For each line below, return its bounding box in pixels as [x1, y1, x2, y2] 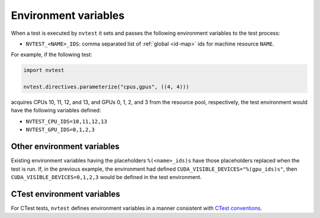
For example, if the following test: [11, 51, 92, 58]
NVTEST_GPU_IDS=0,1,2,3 [25, 126, 95, 133]
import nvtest [23, 67, 65, 74]
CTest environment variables [11, 189, 121, 199]
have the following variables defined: [11, 107, 101, 114]
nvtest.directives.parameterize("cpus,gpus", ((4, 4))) [23, 83, 190, 90]
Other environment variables [11, 142, 120, 152]
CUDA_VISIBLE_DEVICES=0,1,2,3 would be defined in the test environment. [11, 173, 202, 180]
